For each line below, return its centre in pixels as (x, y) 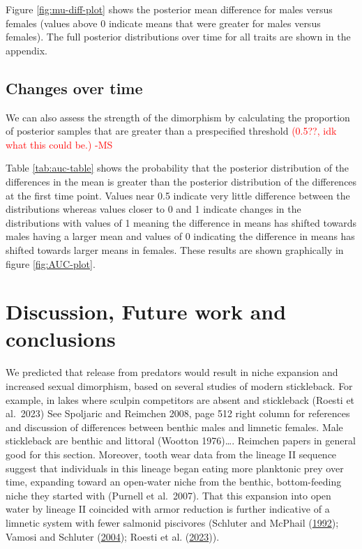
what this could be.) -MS (59, 144)
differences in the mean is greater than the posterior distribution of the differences (181, 181)
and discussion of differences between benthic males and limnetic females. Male (174, 427)
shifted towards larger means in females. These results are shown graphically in (175, 249)
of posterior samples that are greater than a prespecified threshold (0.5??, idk (171, 131)
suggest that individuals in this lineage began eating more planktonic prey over (175, 468)
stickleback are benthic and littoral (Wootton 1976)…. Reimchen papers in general (181, 441)
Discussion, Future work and (146, 311)
